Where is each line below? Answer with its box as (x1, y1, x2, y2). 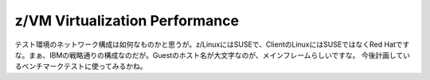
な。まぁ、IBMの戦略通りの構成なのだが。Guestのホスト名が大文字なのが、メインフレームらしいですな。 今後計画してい (14, 50, 410, 59)
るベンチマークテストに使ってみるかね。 (14, 62, 147, 71)
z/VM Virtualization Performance (14, 12, 239, 29)
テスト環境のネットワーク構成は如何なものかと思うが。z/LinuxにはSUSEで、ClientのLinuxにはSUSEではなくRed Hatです (14, 40, 410, 49)
